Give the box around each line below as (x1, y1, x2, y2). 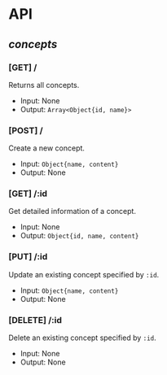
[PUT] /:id (8, 251, 48, 263)
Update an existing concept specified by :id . (8, 269, 160, 279)
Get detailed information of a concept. (8, 207, 137, 216)
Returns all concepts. (8, 80, 80, 89)
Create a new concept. (8, 143, 86, 153)
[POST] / (8, 124, 43, 136)
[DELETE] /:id (8, 314, 63, 325)
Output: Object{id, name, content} (20, 231, 139, 241)
